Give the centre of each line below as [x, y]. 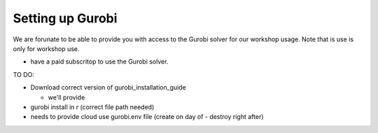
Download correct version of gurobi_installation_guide [108, 87]
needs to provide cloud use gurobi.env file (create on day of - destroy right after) [147, 117]
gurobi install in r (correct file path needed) [92, 107]
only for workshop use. [46, 48]
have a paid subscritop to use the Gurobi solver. [99, 62]
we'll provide [66, 97]
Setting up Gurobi [65, 18]
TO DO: [24, 74]
